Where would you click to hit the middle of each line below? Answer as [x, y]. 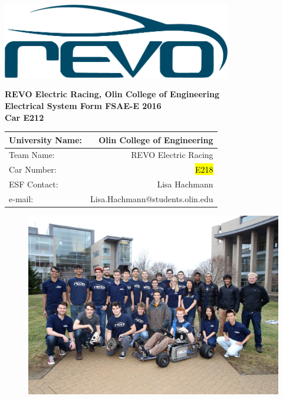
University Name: [46, 139]
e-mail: [21, 198]
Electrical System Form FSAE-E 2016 [83, 105]
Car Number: [33, 169]
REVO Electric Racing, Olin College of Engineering [112, 94]
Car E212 [24, 117]
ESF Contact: [34, 184]
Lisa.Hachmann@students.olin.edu [152, 198]
